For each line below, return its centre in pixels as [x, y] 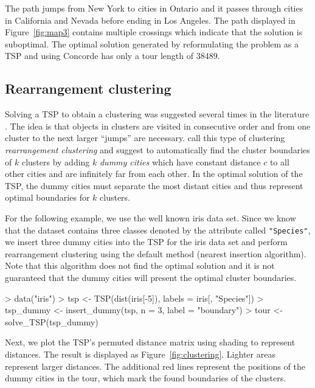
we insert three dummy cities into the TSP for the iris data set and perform [146, 242]
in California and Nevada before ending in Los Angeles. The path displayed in [150, 20]
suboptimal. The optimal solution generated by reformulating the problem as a [152, 43]
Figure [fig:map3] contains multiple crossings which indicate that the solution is [154, 32]
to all [279, 161]
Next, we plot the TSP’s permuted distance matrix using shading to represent [150, 342]
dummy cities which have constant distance [180, 161]
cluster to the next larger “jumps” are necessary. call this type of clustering [145, 138]
